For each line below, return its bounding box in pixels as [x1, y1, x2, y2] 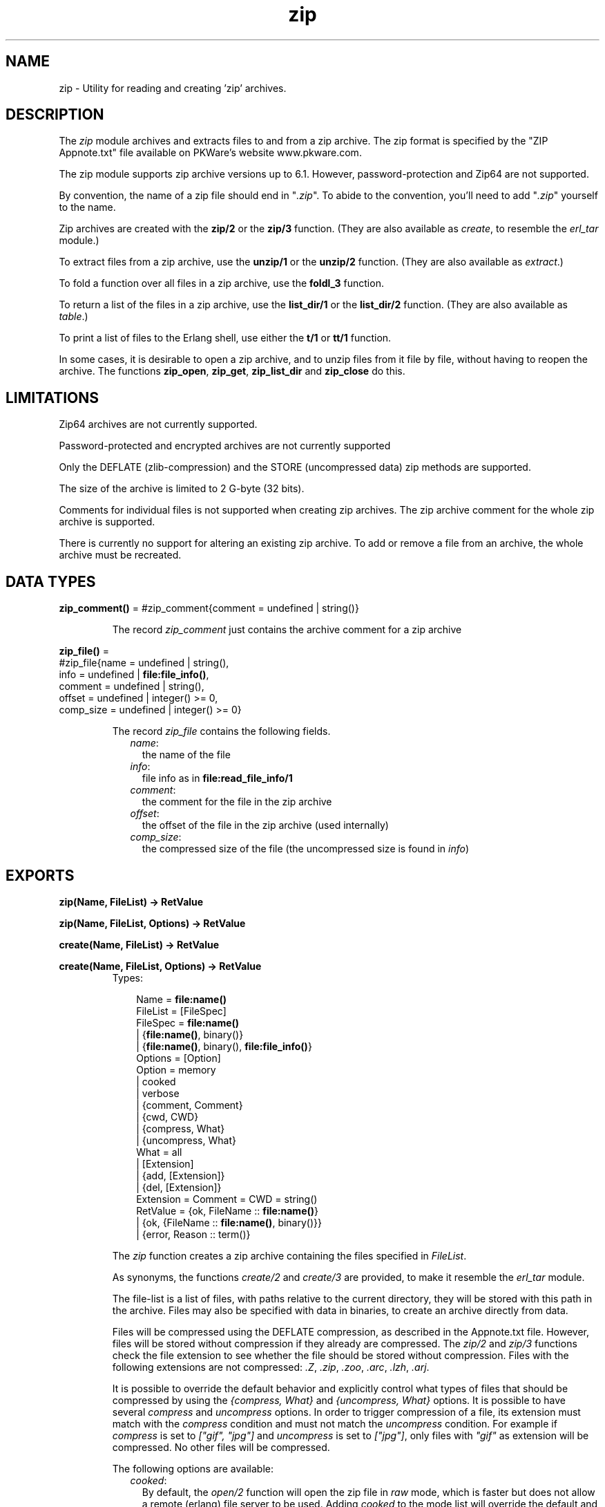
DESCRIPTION [6, 106, 104, 124]
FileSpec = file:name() [136, 1016, 240, 1029]
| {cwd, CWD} [136, 1110, 199, 1123]
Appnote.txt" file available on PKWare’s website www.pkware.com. [59, 147, 362, 159]
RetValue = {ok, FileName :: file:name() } [136, 1204, 319, 1217]
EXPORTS [6, 866, 75, 884]
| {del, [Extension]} [136, 1181, 222, 1193]
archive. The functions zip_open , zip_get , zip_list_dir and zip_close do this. [59, 365, 405, 377]
